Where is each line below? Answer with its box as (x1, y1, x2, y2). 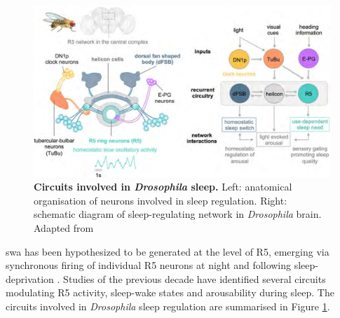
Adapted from (34, 221, 94, 235)
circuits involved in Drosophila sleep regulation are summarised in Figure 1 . (6, 299, 330, 314)
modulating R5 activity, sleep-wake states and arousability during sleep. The (6, 285, 334, 300)
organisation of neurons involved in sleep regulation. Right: (34, 193, 287, 207)
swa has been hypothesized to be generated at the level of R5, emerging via (6, 244, 329, 258)
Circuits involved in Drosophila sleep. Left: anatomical (34, 179, 292, 194)
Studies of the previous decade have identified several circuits (63, 271, 326, 286)
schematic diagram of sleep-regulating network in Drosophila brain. (34, 207, 322, 221)
